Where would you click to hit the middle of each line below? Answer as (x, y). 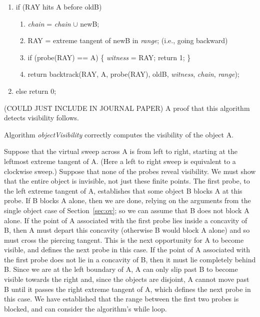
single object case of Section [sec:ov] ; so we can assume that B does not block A (127, 210)
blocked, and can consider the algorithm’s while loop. (85, 308)
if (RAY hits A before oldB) (59, 7)
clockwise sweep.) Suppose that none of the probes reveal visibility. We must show (130, 171)
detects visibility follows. (41, 118)
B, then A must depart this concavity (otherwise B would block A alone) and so (127, 230)
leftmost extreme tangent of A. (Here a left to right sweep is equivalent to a (120, 161)
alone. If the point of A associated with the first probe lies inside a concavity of (126, 220)
